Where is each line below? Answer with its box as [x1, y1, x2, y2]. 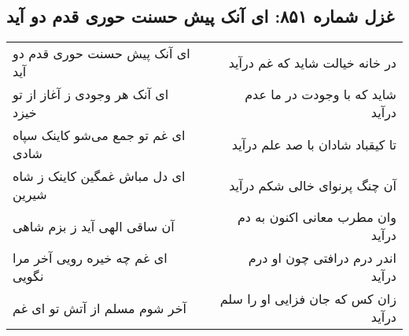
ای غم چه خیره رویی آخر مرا [13, 249, 168, 268]
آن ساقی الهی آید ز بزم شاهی [13, 216, 175, 235]
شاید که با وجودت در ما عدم [245, 85, 396, 104]
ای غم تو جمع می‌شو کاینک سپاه [13, 126, 186, 145]
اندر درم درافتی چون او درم [248, 249, 396, 268]
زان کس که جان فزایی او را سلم [219, 290, 396, 308]
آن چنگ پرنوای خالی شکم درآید [229, 175, 396, 194]
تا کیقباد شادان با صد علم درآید [231, 135, 396, 153]
